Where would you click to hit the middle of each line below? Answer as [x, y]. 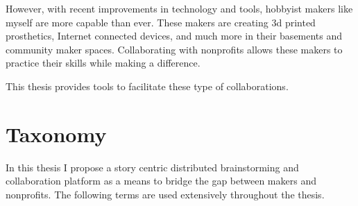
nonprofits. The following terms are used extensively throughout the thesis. [165, 194]
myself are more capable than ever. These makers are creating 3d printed [161, 22]
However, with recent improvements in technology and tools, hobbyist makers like [179, 8]
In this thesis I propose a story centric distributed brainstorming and [152, 167]
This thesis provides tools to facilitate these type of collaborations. [147, 86]
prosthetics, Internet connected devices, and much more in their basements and [174, 36]
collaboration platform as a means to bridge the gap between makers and [161, 181]
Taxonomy [56, 134]
